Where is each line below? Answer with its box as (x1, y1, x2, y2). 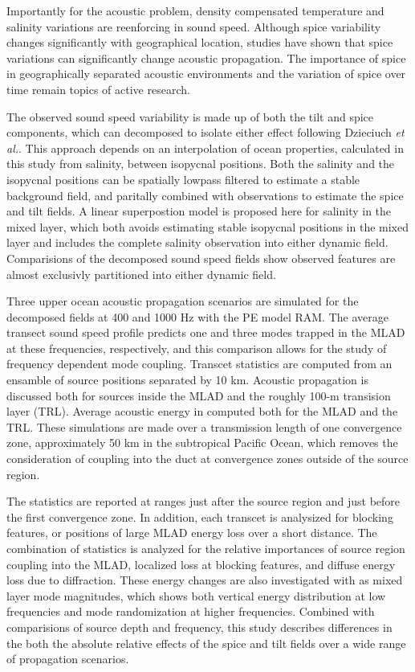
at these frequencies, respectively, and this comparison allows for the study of (6, 339, 387, 356)
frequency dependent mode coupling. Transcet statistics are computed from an (6, 355, 393, 372)
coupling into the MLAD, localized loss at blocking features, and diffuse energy (6, 555, 396, 572)
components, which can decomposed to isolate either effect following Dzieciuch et (6, 124, 405, 141)
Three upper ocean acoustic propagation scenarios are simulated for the (6, 293, 359, 309)
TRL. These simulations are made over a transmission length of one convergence (6, 418, 402, 435)
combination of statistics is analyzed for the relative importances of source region (6, 540, 405, 556)
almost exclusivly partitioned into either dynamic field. (6, 265, 276, 282)
